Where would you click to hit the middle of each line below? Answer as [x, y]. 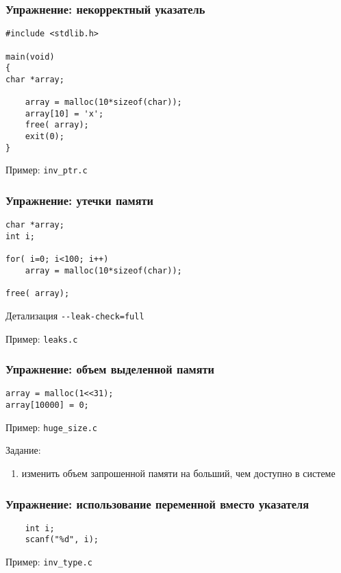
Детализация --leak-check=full [75, 315]
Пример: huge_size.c [51, 427]
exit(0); [45, 137]
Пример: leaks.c [42, 338]
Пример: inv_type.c [49, 562]
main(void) [30, 57]
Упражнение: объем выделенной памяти [110, 369]
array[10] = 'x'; [64, 113]
